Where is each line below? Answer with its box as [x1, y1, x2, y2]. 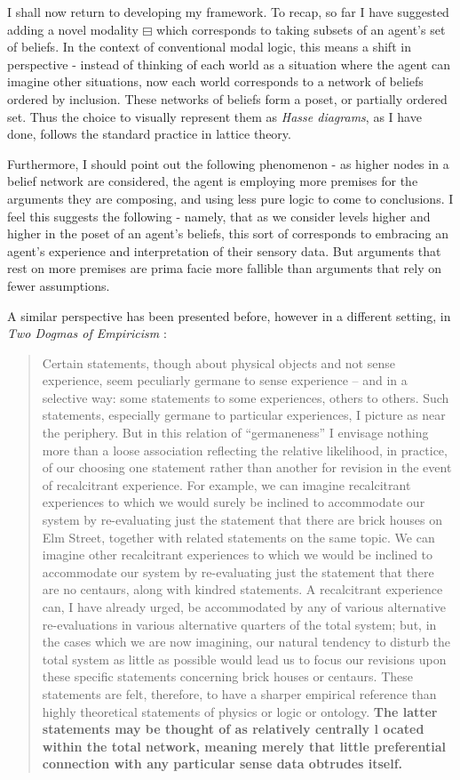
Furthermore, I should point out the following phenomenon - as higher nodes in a [7, 154, 449, 173]
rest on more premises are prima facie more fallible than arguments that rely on [7, 259, 442, 277]
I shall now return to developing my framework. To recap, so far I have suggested [7, 3, 449, 20]
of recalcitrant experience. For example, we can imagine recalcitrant [42, 475, 411, 494]
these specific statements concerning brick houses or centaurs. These [42, 667, 413, 686]
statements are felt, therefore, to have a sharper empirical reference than [42, 684, 437, 703]
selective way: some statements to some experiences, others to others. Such [42, 388, 449, 406]
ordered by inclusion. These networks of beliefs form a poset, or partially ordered [7, 89, 448, 108]
